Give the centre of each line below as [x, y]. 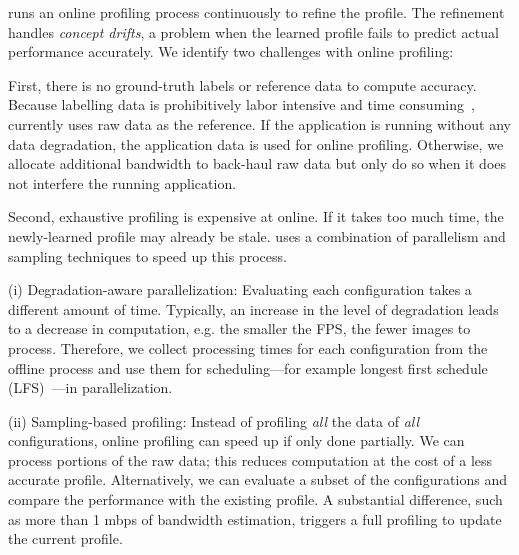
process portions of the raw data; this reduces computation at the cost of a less [250, 459]
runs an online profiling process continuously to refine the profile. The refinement [256, 12]
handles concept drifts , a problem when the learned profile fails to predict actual [253, 31]
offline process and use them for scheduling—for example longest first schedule [248, 367]
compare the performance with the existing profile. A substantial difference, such [255, 499]
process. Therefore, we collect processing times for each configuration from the [248, 347]
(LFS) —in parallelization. [90, 387]
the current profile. [65, 538]
